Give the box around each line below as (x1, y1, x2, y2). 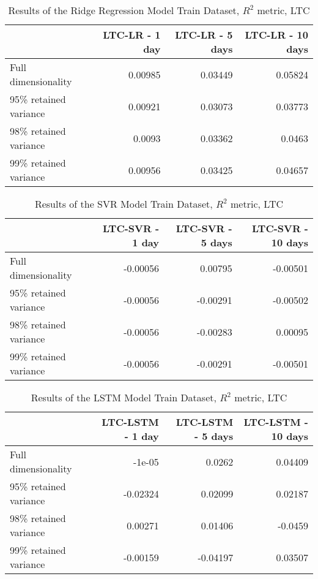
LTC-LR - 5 (175, 28, 233, 42)
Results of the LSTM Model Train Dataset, (31, 390, 216, 404)
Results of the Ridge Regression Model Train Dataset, (8, 3, 240, 17)
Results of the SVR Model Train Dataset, (34, 197, 213, 211)
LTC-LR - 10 (245, 28, 308, 42)
